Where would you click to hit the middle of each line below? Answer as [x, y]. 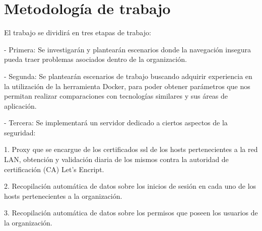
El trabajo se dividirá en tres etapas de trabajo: [78, 32]
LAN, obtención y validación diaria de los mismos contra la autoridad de [116, 159]
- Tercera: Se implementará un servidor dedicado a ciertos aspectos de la [116, 123]
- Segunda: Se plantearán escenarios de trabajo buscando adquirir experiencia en [128, 76]
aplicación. [20, 105]
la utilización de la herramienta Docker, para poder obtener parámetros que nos [127, 86]
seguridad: [20, 132]
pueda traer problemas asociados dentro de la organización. [95, 59]
